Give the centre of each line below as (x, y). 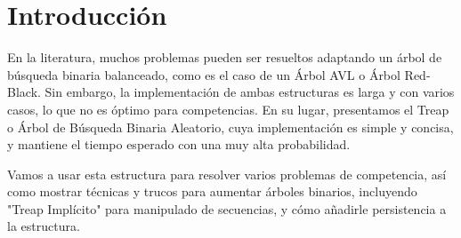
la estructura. (44, 226)
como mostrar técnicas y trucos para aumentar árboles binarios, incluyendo (212, 191)
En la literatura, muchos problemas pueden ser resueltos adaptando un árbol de (225, 57)
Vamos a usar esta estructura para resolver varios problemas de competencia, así (227, 174)
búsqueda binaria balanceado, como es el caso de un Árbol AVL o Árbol (204, 74)
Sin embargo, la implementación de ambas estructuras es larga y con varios (250, 92)
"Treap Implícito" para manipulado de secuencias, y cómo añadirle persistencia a (227, 208)
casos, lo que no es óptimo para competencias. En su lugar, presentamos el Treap (228, 109)
